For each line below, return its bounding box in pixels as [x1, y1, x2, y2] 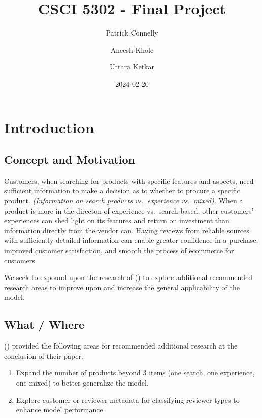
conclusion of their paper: [4, 350, 83, 361]
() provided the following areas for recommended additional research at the [4, 340, 238, 351]
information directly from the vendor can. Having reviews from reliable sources [4, 225, 249, 235]
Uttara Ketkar [110, 61, 154, 72]
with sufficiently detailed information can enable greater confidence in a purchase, [4, 235, 258, 246]
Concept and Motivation [4, 152, 136, 167]
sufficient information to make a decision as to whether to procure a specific [4, 185, 240, 196]
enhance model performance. [16, 404, 105, 415]
